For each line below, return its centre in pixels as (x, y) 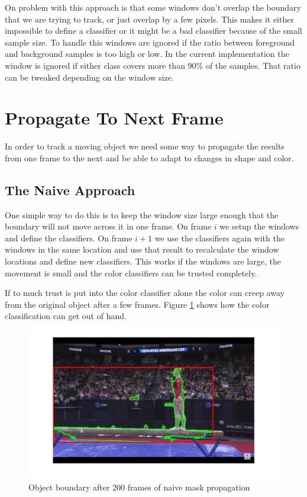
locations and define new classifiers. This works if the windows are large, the (143, 261)
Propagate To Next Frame (114, 118)
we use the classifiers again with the (219, 238)
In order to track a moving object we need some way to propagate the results (145, 146)
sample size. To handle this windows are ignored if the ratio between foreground (150, 42)
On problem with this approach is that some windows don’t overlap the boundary (153, 7)
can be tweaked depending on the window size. (89, 77)
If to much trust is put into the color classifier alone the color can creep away (145, 293)
